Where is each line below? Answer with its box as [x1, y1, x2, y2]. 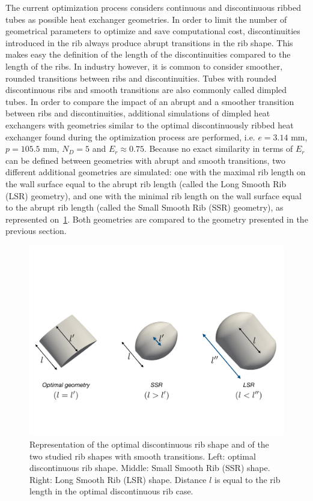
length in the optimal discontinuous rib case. [29, 485, 193, 497]
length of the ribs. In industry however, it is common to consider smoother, [5, 59, 283, 72]
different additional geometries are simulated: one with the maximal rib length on [5, 166, 306, 178]
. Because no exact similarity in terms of [144, 142, 293, 155]
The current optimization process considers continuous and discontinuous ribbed [5, 1, 301, 13]
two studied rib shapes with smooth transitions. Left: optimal [29, 449, 256, 462]
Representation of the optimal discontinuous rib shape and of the [29, 438, 269, 451]
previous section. [5, 224, 67, 237]
